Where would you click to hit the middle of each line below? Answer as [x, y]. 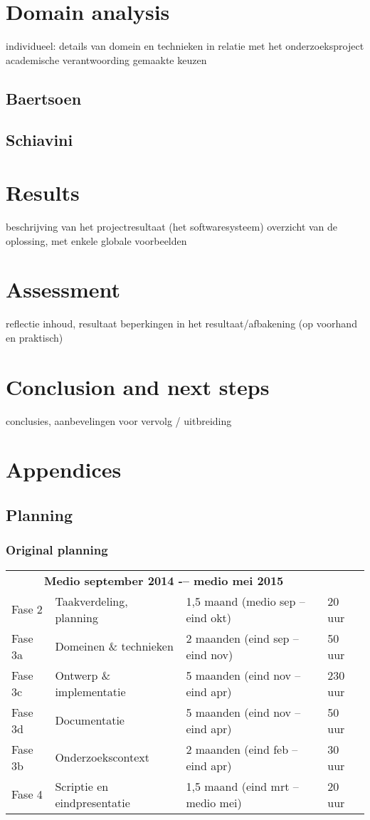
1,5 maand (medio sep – [245, 601]
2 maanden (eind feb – [242, 749]
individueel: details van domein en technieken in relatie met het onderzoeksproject [185, 46]
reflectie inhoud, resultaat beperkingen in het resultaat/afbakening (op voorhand [181, 324]
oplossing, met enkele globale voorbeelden [96, 240]
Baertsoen [44, 98]
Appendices [64, 469]
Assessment [63, 289]
